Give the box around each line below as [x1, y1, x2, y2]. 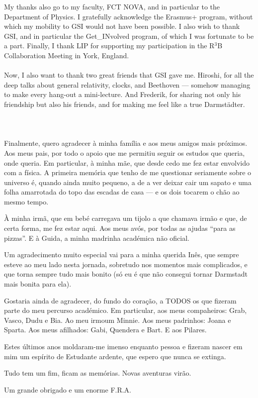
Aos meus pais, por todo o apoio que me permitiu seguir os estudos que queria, [4, 147, 245, 158]
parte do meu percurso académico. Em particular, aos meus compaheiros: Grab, [4, 305, 247, 315]
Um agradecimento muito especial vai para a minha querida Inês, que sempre [4, 249, 239, 260]
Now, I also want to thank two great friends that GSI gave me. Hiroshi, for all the [4, 70, 254, 80]
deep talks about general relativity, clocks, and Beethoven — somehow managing [4, 79, 251, 90]
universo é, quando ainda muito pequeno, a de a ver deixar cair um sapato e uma [4, 177, 252, 187]
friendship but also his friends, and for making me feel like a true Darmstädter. [4, 99, 245, 109]
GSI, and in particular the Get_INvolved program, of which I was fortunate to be [4, 30, 254, 41]
